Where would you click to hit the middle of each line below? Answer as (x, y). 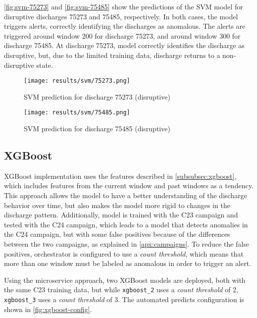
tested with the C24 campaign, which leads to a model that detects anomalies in (126, 224)
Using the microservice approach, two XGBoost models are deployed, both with (125, 280)
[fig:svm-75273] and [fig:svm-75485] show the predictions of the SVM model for (124, 6)
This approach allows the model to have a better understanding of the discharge (126, 195)
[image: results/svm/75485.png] (77, 113)
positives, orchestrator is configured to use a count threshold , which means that (124, 253)
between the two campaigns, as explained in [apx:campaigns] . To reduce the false (127, 244)
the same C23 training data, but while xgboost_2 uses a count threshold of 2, (121, 290)
